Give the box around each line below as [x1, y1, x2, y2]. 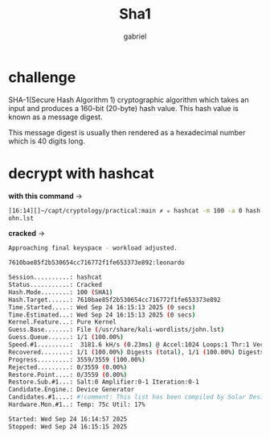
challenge [8, 68, 76, 86]
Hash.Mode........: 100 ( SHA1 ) [8, 288, 113, 296]
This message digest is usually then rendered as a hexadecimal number [8, 127, 246, 137]
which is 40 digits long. [8, 136, 86, 146]
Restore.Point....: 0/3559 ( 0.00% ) [8, 371, 128, 379]
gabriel [123, 31, 147, 41]
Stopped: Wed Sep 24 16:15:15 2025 [8, 422, 128, 431]
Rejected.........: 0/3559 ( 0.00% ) [8, 363, 128, 371]
